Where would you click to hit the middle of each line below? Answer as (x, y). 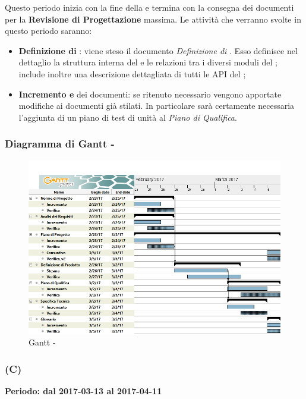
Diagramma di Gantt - (60, 144)
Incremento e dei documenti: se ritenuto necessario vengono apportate (150, 94)
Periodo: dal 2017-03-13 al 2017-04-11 (83, 391)
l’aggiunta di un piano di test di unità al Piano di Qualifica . (128, 117)
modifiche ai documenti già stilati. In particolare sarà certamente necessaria (157, 106)
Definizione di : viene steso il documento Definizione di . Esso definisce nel (158, 50)
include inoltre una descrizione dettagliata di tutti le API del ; (132, 73)
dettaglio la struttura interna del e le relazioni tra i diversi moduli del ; (148, 62)
